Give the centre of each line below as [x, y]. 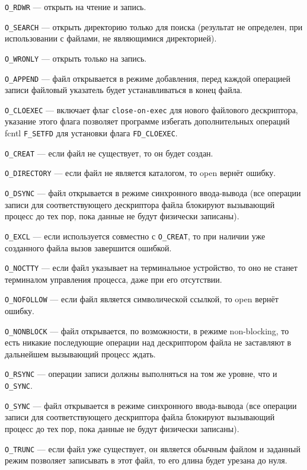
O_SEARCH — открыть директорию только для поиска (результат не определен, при [154, 26]
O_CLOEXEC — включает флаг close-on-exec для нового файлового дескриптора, [151, 109]
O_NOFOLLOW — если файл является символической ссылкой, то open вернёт [142, 299]
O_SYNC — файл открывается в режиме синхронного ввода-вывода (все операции [151, 405]
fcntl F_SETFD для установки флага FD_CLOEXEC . [91, 133]
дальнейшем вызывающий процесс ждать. [80, 354]
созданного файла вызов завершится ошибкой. [88, 247]
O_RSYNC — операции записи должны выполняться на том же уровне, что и [141, 374]
